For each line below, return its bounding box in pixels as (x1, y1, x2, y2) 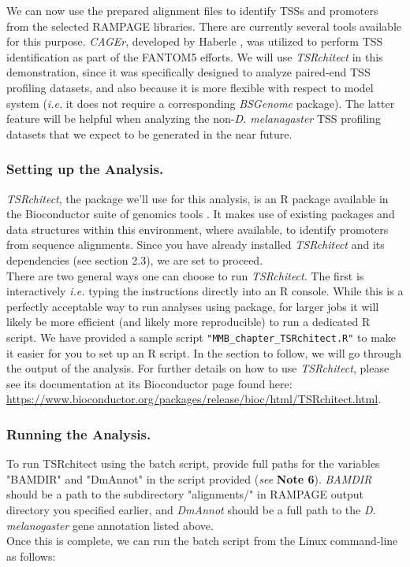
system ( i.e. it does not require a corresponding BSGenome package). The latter (6, 94, 395, 111)
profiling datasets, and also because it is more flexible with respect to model (6, 79, 374, 95)
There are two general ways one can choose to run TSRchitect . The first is (6, 267, 364, 283)
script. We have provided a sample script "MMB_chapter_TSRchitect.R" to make (6, 328, 397, 345)
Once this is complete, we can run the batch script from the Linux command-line (6, 532, 398, 549)
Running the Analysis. (6, 424, 151, 443)
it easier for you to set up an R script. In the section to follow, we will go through (6, 344, 402, 361)
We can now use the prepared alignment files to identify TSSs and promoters (6, 2, 378, 18)
